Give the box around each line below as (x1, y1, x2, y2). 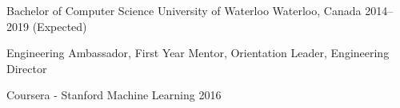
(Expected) (32, 17, 87, 34)
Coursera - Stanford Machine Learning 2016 (6, 87, 222, 103)
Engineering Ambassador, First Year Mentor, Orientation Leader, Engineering (6, 44, 390, 61)
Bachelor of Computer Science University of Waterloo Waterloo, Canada (6, 2, 362, 18)
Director (6, 60, 47, 76)
